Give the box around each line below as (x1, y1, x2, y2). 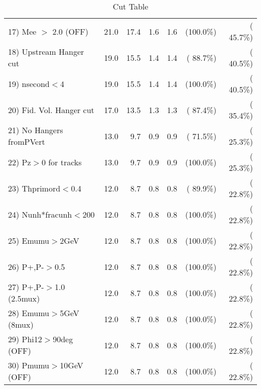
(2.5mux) (8, 293, 40, 304)
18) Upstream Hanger (8, 46, 84, 57)
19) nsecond (8, 77, 50, 89)
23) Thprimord (8, 182, 61, 194)
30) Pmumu (8, 359, 50, 371)
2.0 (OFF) (52, 25, 88, 37)
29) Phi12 (8, 333, 42, 345)
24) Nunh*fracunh (8, 208, 72, 220)
